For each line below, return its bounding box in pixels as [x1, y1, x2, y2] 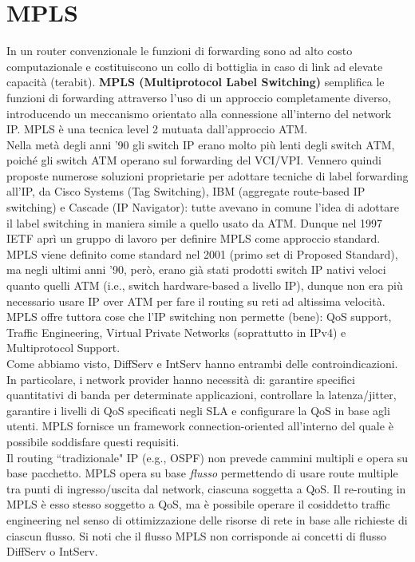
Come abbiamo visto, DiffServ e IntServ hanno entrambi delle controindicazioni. [6, 355, 398, 371]
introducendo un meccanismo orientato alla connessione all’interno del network [6, 105, 392, 121]
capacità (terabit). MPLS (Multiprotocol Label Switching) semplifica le [6, 73, 385, 90]
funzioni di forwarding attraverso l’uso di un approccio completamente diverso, [6, 89, 391, 105]
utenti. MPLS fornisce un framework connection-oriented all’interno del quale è [6, 418, 393, 434]
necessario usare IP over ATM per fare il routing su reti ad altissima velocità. [6, 292, 385, 309]
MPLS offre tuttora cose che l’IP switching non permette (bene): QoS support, [6, 308, 392, 325]
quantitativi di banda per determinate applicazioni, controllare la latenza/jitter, [6, 386, 397, 403]
